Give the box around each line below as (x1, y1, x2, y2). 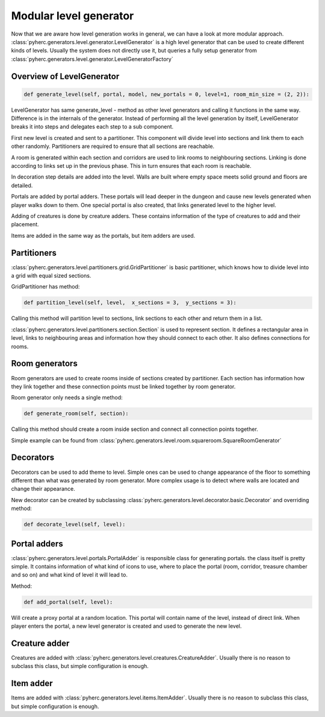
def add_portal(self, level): (23, 598, 113, 605)
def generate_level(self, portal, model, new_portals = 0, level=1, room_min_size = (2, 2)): (23, 91, 310, 98)
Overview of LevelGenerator (11, 71, 120, 81)
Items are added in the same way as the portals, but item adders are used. (11, 232, 196, 239)
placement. (11, 221, 39, 228)
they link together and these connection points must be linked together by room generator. (11, 383, 236, 390)
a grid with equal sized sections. (11, 272, 91, 279)
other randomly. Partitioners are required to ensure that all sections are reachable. (11, 142, 215, 150)
